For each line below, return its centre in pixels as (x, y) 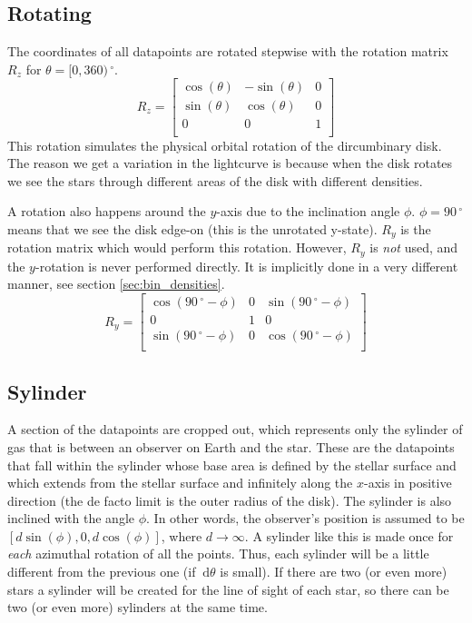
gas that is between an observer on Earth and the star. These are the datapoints (231, 446)
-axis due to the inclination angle (308, 211)
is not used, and (414, 247)
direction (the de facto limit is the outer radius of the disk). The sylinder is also (230, 500)
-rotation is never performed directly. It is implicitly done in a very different (246, 266)
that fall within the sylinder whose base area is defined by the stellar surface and (232, 465)
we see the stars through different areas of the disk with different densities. (215, 180)
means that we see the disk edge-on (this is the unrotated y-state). (192, 228)
